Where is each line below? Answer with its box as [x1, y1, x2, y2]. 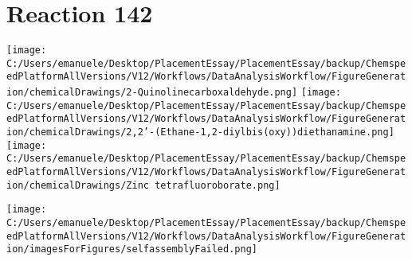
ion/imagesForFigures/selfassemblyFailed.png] [6, 243, 257, 255]
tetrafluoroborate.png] [155, 179, 281, 191]
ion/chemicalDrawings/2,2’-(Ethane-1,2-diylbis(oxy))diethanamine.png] [6, 127, 394, 138]
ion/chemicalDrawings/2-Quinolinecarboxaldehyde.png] [6, 87, 298, 99]
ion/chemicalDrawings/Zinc [6, 179, 149, 191]
